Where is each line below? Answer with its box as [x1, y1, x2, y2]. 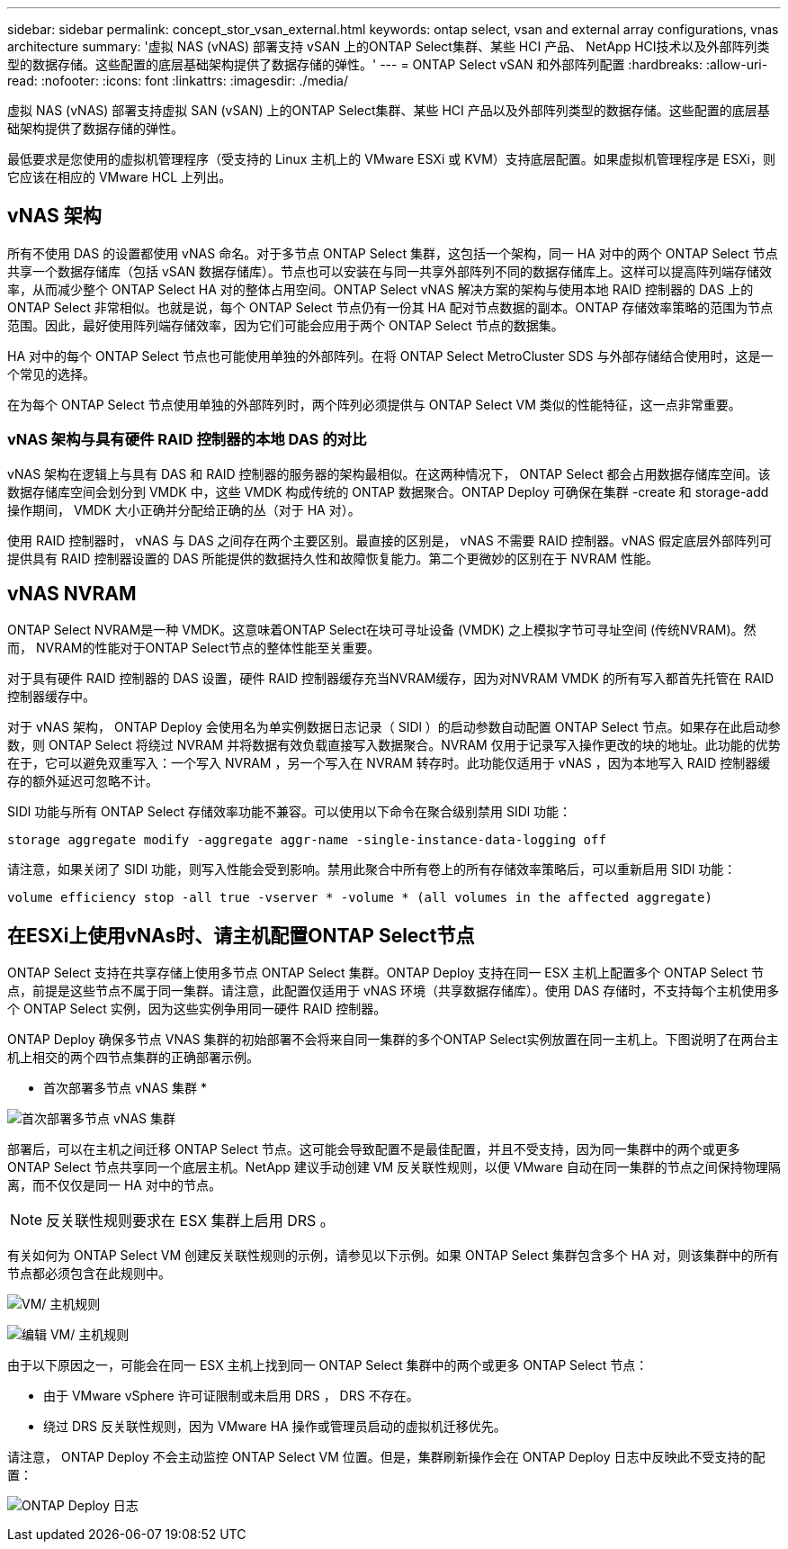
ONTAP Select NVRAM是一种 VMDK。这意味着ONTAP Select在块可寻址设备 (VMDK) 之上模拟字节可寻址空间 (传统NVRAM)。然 [7, 622, 757, 638]
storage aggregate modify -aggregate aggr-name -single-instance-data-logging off [7, 833, 606, 848]
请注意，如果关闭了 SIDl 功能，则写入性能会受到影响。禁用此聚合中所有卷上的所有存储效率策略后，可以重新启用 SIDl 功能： [7, 861, 737, 878]
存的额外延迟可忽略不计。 [7, 773, 158, 789]
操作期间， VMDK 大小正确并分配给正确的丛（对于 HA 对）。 [7, 501, 361, 518]
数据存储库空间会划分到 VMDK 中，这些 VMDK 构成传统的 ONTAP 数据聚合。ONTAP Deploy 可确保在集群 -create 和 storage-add [7, 483, 769, 500]
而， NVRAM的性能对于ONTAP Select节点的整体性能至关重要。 [7, 640, 381, 656]
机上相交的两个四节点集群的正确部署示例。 [7, 1049, 259, 1066]
